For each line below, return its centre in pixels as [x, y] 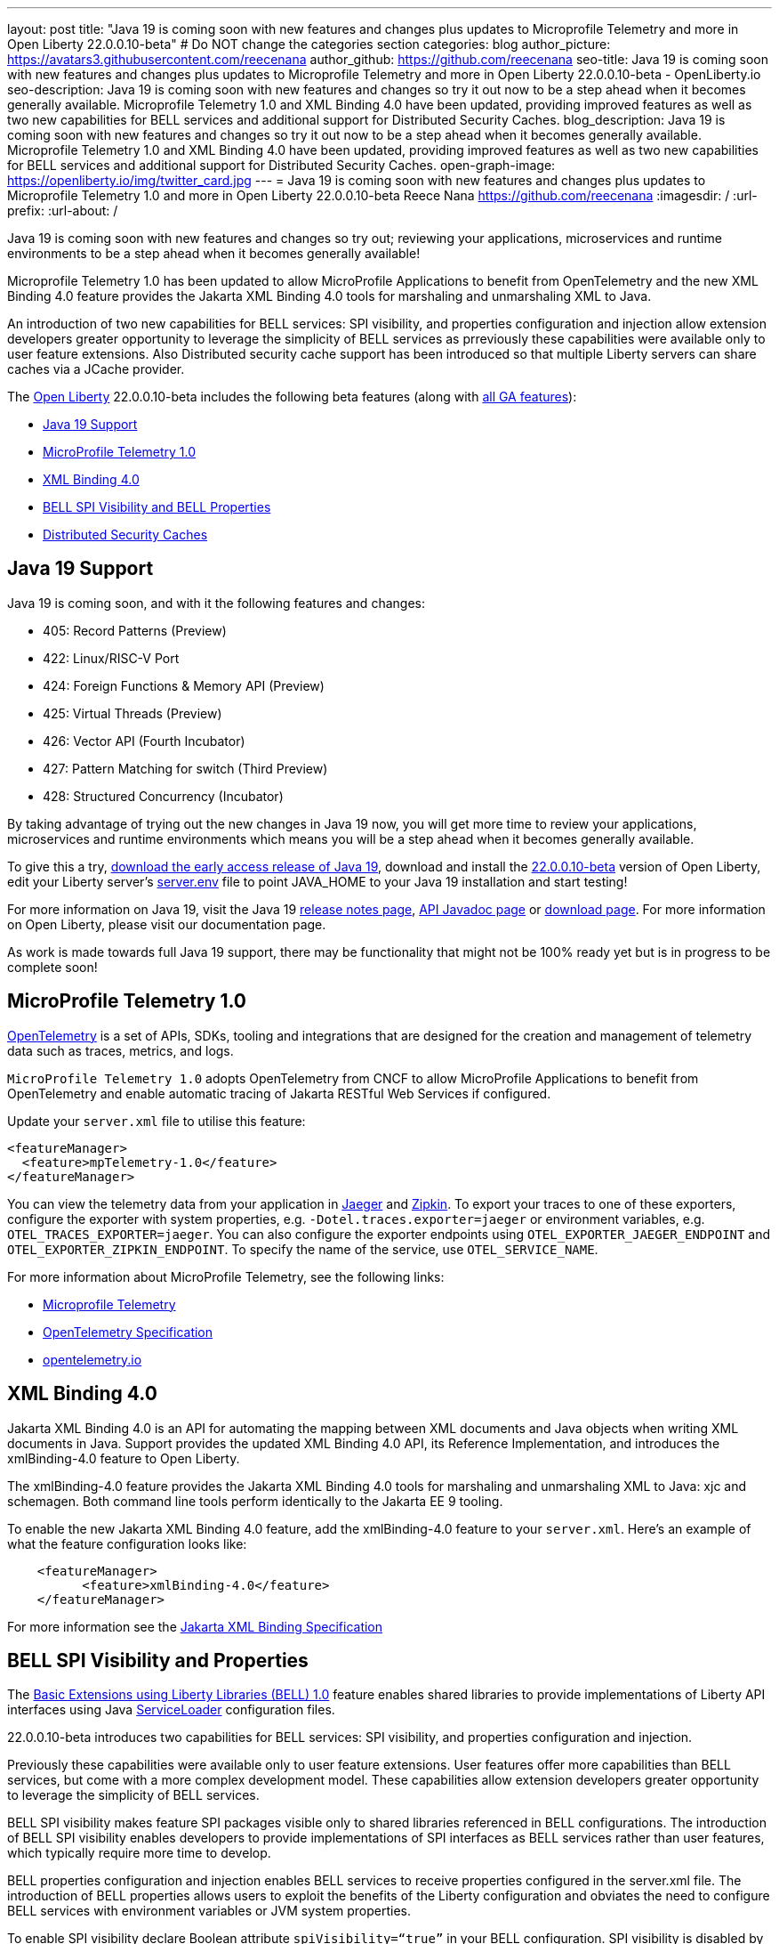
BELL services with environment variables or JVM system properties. [209, 1911]
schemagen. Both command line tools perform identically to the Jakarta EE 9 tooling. [255, 1501]
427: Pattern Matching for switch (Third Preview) [185, 768]
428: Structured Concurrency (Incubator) [163, 796]
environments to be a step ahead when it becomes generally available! [214, 253]
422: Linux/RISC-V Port [111, 658]
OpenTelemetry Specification [128, 1332]
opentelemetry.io [92, 1359]
